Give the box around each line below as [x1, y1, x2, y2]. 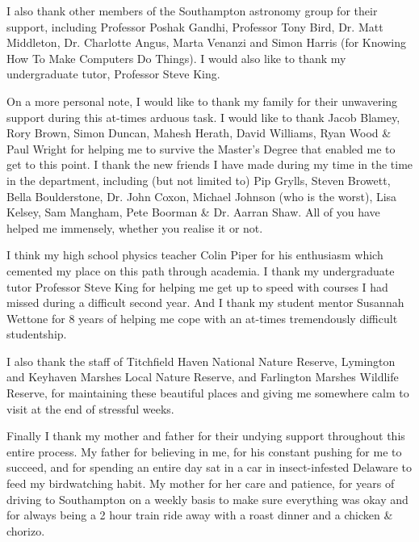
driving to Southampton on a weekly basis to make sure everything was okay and [6, 490, 409, 507]
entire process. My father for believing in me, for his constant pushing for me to [6, 443, 402, 460]
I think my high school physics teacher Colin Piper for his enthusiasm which [6, 246, 383, 263]
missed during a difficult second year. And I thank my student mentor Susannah [6, 294, 404, 311]
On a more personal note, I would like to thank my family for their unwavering [6, 92, 398, 109]
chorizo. [6, 522, 45, 539]
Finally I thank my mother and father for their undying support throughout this [6, 427, 405, 444]
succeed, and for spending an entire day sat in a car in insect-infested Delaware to [6, 459, 412, 476]
